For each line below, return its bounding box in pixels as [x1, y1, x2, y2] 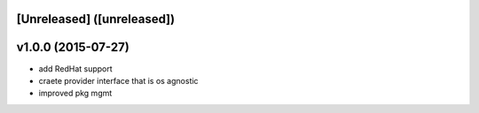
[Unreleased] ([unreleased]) [16, 11, 176, 26]
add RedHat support [38, 63, 113, 74]
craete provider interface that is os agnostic [38, 75, 199, 86]
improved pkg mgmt [38, 88, 113, 99]
